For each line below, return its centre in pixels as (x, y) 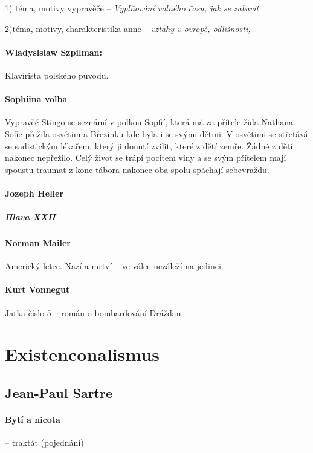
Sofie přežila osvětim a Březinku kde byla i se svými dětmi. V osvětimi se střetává (156, 133)
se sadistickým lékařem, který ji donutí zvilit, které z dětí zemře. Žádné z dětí (149, 145)
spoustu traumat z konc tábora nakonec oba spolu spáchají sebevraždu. (137, 169)
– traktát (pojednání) (44, 442)
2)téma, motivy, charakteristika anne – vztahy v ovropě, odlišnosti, (128, 28)
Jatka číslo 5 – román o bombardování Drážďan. (94, 312)
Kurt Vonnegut (37, 289)
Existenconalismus (82, 354)
